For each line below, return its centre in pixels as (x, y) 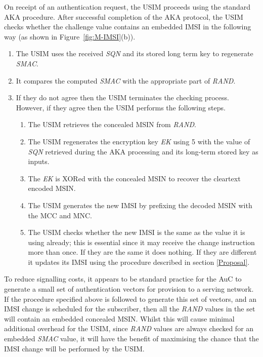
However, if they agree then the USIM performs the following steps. (121, 107)
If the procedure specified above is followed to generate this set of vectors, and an (130, 299)
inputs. (39, 161)
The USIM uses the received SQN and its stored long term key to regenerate (135, 53)
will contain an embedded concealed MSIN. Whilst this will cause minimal (119, 318)
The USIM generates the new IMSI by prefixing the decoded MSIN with (140, 205)
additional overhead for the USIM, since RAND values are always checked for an (129, 328)
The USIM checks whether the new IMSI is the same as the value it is (137, 232)
